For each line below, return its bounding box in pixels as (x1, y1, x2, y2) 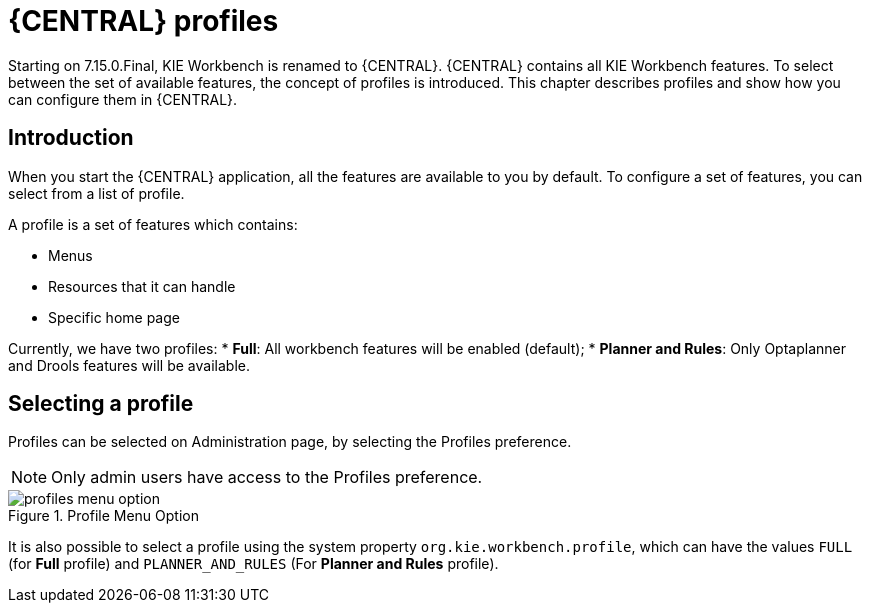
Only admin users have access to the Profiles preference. (51, 467, 483, 488)
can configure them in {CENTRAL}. (8, 90, 238, 108)
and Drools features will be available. (8, 356, 250, 374)
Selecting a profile (8, 391, 194, 417)
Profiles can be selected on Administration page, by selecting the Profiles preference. (8, 433, 572, 451)
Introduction (8, 125, 134, 151)
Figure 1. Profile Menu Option (8, 507, 199, 525)
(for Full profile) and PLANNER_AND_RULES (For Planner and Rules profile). (8, 555, 499, 573)
